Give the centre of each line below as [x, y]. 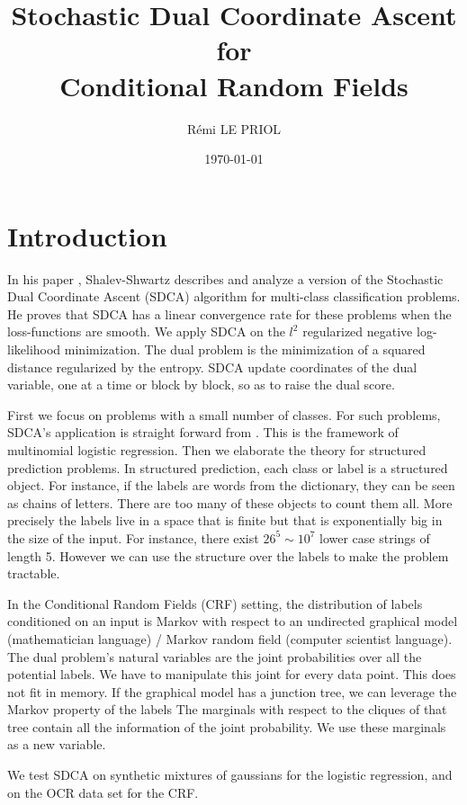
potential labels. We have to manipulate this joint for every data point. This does [232, 674]
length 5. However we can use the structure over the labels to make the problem [228, 555]
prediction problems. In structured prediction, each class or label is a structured [228, 467]
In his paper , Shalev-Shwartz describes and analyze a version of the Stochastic [225, 278]
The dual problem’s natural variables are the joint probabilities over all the [215, 656]
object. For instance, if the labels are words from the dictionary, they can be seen [231, 485]
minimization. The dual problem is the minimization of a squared [245, 349]
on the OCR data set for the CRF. [103, 792]
